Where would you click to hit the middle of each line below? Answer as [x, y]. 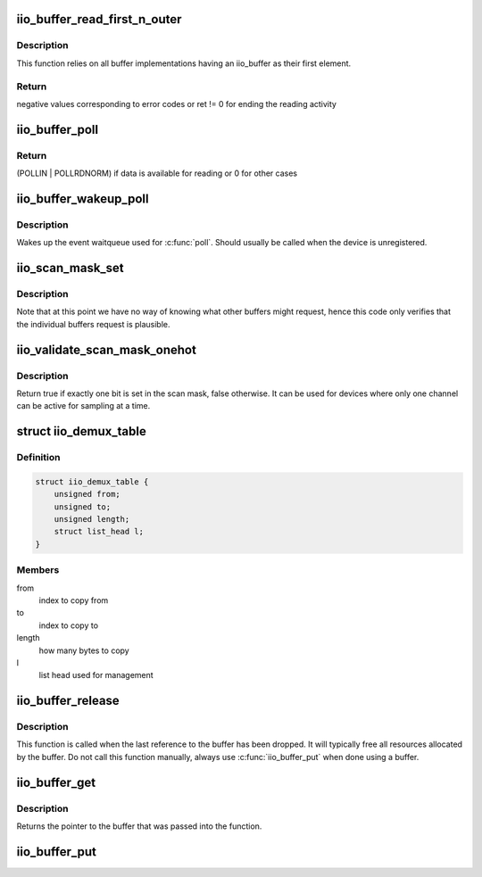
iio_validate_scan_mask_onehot [106, 349]
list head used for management [96, 675]
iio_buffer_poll [57, 129]
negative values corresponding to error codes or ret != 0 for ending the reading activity [176, 103]
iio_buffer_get [56, 782]
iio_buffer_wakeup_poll [83, 199]
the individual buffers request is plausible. [93, 324]
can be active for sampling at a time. [83, 406]
